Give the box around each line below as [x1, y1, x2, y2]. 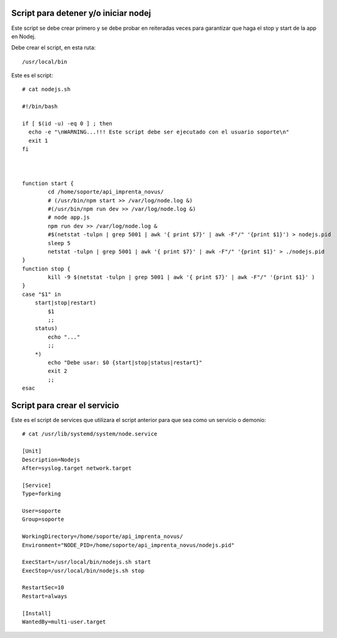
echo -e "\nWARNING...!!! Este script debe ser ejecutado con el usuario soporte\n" [28, 129, 289, 135]
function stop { [22, 265, 71, 272]
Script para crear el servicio [11, 400, 119, 410]
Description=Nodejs [22, 456, 81, 463]
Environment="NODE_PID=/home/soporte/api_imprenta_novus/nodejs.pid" [22, 542, 235, 548]
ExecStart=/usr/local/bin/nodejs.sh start [22, 559, 151, 565]
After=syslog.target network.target [22, 465, 132, 471]
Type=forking [22, 490, 61, 497]
